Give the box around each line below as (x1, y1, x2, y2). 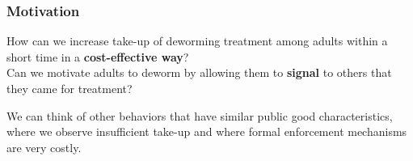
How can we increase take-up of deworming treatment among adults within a (6, 32, 388, 49)
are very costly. (6, 138, 82, 155)
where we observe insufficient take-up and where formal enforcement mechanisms (6, 123, 407, 140)
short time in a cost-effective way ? (6, 48, 189, 65)
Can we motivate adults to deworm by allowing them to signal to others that (6, 64, 392, 81)
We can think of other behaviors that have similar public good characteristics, (6, 107, 393, 124)
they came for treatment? (6, 80, 133, 96)
